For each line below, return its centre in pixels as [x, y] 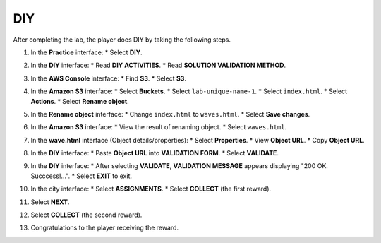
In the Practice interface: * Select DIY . [86, 52]
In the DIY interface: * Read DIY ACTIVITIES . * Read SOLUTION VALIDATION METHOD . [158, 65]
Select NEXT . [50, 202]
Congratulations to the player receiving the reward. [105, 228]
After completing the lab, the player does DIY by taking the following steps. [122, 40]
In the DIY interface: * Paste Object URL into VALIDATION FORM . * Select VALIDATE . [155, 153]
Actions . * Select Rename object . [80, 101]
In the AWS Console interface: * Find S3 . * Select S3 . [109, 78]
